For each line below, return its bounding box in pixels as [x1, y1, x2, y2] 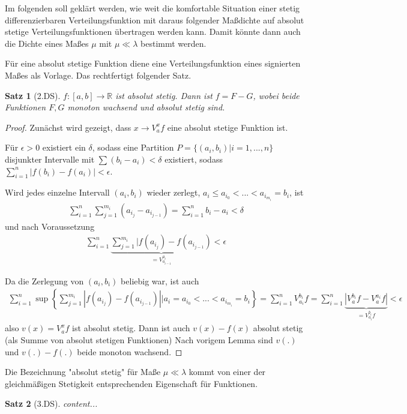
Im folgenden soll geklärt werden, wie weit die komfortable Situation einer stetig [5, 2, 300, 14]
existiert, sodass [164, 152, 223, 165]
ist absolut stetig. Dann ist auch [72, 322, 190, 334]
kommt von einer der [188, 365, 266, 378]
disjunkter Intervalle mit [5, 152, 95, 165]
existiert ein [42, 141, 86, 154]
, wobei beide [253, 89, 300, 101]
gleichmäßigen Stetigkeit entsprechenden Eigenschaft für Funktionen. [5, 377, 258, 389]
